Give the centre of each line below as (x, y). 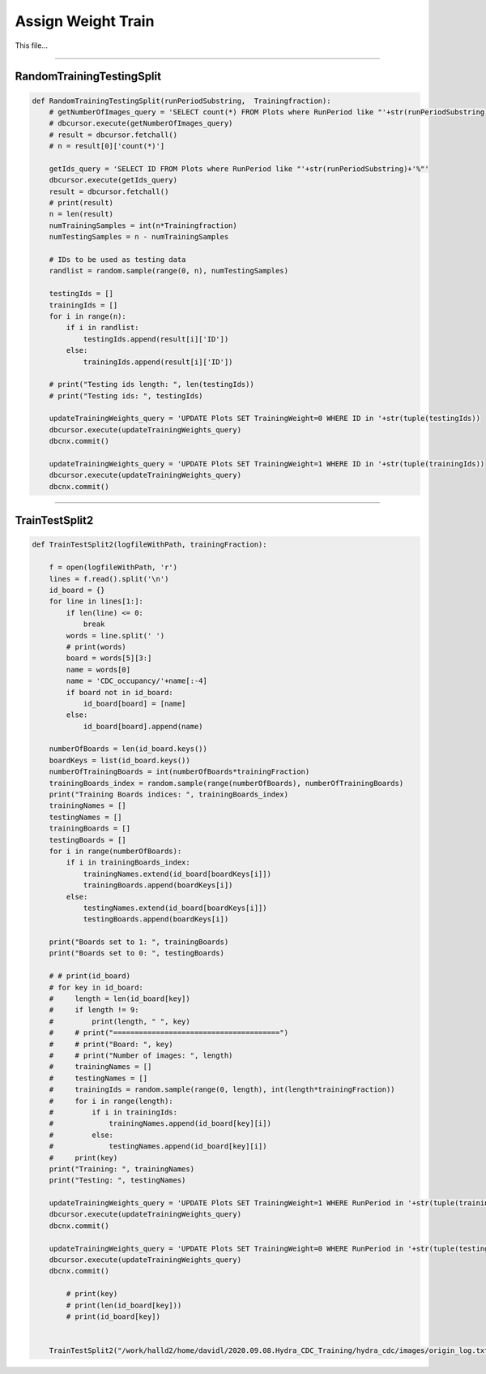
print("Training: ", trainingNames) (122, 1169)
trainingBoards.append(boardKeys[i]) (158, 885)
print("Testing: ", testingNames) (117, 1181)
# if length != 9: (94, 1010)
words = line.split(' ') (115, 635)
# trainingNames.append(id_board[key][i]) (160, 1124)
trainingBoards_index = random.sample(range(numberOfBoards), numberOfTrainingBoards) (226, 783)
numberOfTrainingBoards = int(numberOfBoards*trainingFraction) (179, 772)
